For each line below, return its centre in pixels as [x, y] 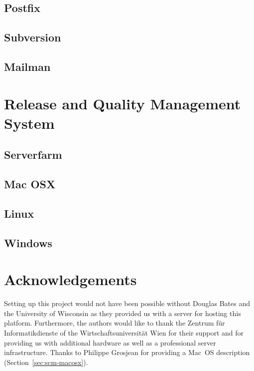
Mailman [27, 66]
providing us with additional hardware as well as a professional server [110, 342]
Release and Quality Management [123, 103]
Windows [28, 242]
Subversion [33, 37]
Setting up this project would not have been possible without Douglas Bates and [127, 303]
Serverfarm [33, 155]
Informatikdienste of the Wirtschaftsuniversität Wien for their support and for [124, 332]
